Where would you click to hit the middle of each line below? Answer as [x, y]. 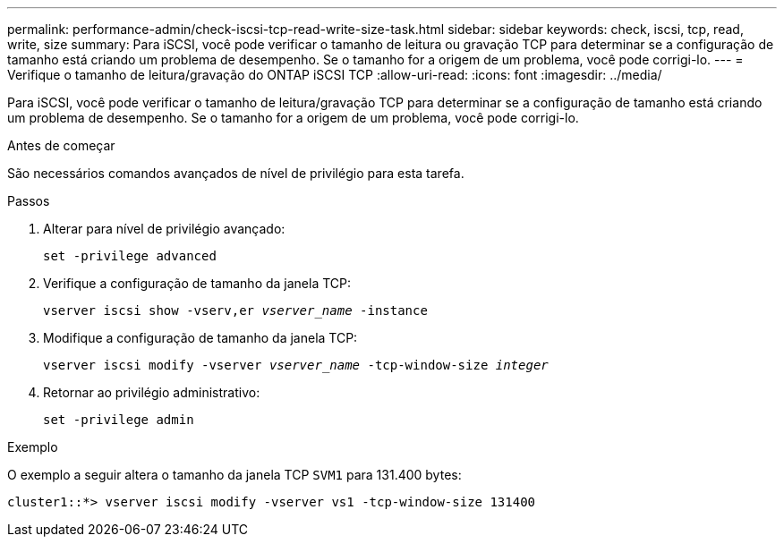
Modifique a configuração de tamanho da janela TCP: [200, 338]
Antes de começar [61, 145]
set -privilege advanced [130, 256]
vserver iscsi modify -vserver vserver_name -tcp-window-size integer [296, 365]
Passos [29, 201]
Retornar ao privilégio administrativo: [152, 392]
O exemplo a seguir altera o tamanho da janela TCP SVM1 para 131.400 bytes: [234, 475]
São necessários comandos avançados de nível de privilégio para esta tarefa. [236, 173]
